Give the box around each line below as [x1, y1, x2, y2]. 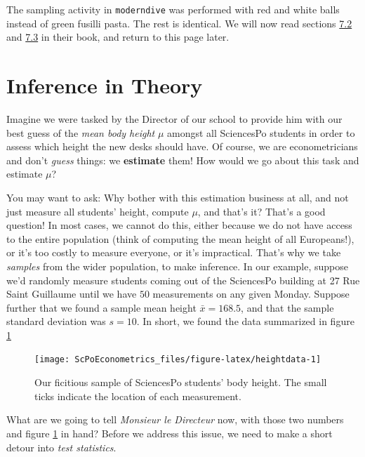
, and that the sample [241, 300, 334, 314]
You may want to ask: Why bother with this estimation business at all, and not [6, 190, 349, 204]
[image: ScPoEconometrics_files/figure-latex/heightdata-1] [34, 355, 321, 365]
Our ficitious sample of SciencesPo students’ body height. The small [34, 375, 327, 390]
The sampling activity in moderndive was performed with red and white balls [6, 2, 340, 16]
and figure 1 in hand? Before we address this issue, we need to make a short [6, 425, 333, 440]
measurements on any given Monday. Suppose [152, 286, 350, 301]
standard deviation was [6, 314, 106, 329]
